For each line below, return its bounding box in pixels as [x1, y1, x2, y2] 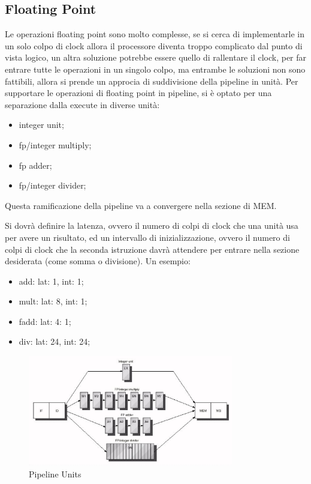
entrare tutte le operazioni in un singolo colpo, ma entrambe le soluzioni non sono [5, 62, 306, 75]
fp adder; [19, 159, 52, 171]
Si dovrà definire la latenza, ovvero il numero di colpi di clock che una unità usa [5, 219, 298, 232]
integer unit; [19, 118, 64, 131]
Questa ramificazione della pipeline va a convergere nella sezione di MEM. [5, 199, 277, 211]
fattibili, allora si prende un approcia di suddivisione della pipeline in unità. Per [5, 74, 298, 87]
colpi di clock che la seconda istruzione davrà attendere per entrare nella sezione [5, 243, 300, 255]
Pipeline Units [29, 467, 81, 480]
